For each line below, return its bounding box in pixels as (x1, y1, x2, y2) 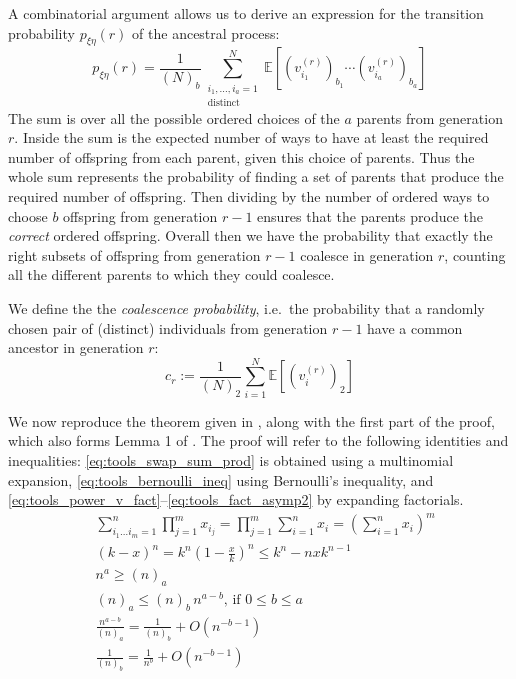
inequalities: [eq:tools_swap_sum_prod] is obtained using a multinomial (8, 450, 454, 470)
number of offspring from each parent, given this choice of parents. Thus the (8, 146, 475, 167)
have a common (367, 317, 463, 338)
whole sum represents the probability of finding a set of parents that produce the (8, 166, 504, 187)
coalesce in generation (300, 244, 434, 265)
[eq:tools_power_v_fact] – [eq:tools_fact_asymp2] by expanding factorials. (8, 489, 464, 510)
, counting (444, 244, 506, 265)
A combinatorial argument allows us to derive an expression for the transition (8, 3, 484, 23)
